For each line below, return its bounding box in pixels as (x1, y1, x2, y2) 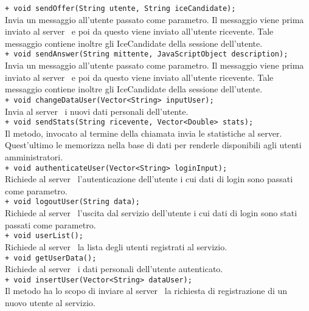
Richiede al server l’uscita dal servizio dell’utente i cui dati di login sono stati (5, 207, 297, 219)
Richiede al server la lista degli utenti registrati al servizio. (5, 240, 227, 253)
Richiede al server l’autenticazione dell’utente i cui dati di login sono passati (5, 173, 293, 185)
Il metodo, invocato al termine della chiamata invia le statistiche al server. (5, 126, 282, 139)
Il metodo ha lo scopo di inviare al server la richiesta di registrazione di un (5, 284, 288, 297)
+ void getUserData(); (5, 253, 97, 262)
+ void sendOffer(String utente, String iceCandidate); (5, 4, 236, 13)
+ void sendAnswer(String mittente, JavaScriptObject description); (5, 50, 288, 59)
